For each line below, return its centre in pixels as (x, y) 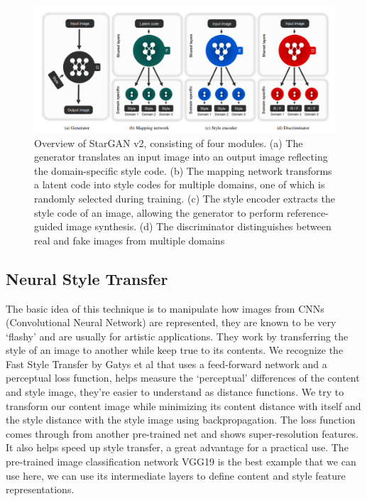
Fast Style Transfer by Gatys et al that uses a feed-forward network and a (166, 363)
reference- (308, 212)
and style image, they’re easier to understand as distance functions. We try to (175, 392)
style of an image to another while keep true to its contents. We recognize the (175, 350)
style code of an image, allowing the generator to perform (159, 212)
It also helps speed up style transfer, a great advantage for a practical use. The (177, 447)
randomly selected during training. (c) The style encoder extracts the (185, 198)
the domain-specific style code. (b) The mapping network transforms (183, 170)
